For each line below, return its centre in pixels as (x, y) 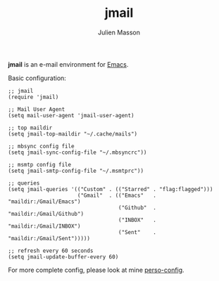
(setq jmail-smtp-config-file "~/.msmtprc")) (76, 171)
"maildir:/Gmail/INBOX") (44, 226)
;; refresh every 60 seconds (51, 251)
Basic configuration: (37, 78)
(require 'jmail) (33, 97)
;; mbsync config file (41, 146)
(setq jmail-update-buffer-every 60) (63, 257)
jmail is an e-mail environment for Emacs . (68, 64)
